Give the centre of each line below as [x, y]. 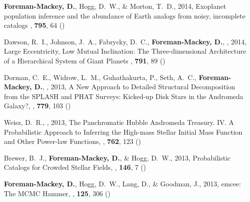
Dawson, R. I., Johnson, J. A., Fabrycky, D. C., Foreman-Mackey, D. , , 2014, [125, 41]
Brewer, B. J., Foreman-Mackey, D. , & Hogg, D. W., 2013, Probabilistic [117, 157]
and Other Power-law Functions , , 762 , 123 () [73, 141]
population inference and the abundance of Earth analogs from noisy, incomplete [125, 15]
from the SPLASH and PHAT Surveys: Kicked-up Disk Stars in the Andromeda [124, 96]
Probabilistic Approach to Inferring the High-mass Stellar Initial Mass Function [123, 131]
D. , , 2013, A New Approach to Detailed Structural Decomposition [135, 87]
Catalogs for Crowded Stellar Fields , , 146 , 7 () [75, 167]
